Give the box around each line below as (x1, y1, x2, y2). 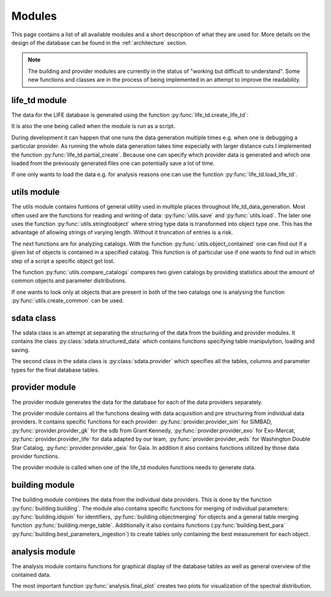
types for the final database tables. (11, 366, 100, 374)
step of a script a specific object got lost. (11, 257, 115, 264)
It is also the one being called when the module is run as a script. (11, 123, 176, 130)
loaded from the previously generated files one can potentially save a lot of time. (11, 160, 215, 167)
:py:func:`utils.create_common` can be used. (11, 297, 124, 304)
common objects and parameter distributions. (11, 277, 127, 285)
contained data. (11, 571, 51, 579)
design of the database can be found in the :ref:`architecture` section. (11, 39, 188, 46)
